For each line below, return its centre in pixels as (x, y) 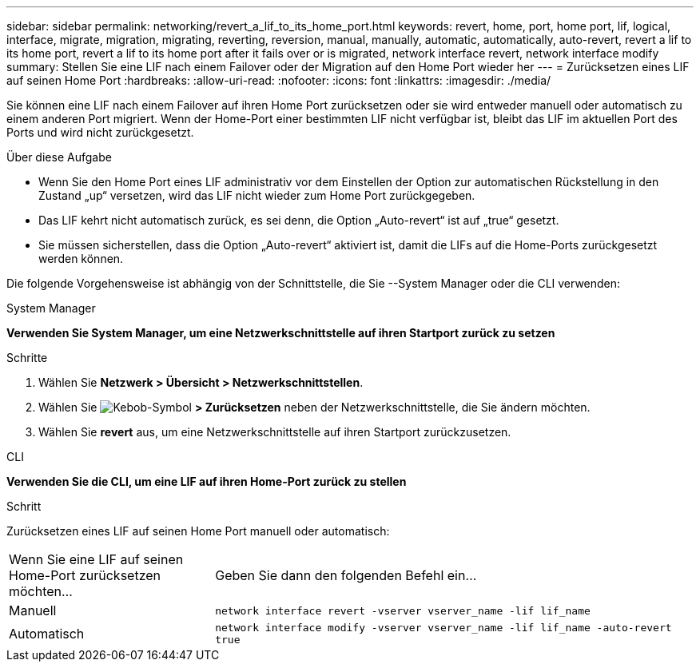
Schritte (27, 358)
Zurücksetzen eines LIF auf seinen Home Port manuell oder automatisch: (198, 531)
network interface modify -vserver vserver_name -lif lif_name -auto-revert (443, 628)
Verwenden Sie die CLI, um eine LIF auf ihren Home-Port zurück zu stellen (207, 481)
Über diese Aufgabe (59, 157)
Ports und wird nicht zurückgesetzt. (100, 132)
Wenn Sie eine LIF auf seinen (96, 559)
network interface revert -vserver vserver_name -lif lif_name (403, 610)
